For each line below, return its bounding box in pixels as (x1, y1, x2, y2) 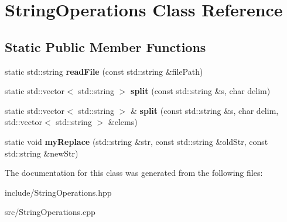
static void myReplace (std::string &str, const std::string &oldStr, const (5, 135, 268, 147)
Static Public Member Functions (5, 37, 206, 56)
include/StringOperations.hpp (5, 186, 112, 198)
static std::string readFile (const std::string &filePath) (5, 65, 203, 77)
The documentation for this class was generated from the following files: (5, 166, 263, 179)
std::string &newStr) (5, 147, 78, 159)
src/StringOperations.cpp (5, 206, 95, 218)
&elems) (108, 116, 138, 128)
